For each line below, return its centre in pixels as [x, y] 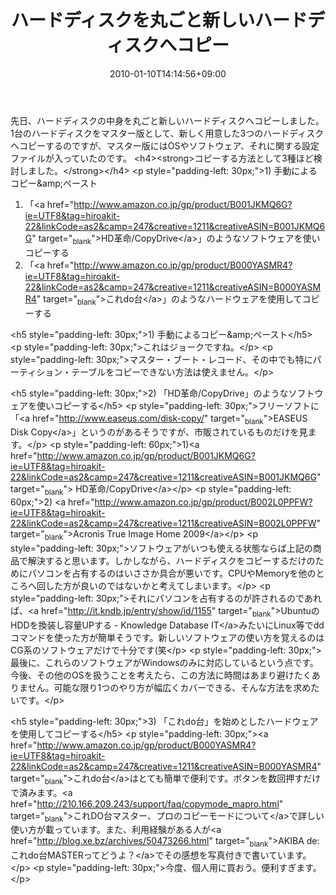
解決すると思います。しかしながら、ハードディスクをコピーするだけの [171, 560]
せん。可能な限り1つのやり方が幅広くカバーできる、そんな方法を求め [169, 687]
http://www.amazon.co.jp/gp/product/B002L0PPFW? [203, 502]
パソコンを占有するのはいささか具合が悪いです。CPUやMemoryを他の [172, 573]
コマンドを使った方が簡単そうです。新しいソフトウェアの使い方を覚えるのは [167, 637]
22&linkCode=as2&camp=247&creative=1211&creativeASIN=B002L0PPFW [163, 523]
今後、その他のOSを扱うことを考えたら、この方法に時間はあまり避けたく [161, 675]
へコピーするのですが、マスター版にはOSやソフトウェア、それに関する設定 [165, 145]
